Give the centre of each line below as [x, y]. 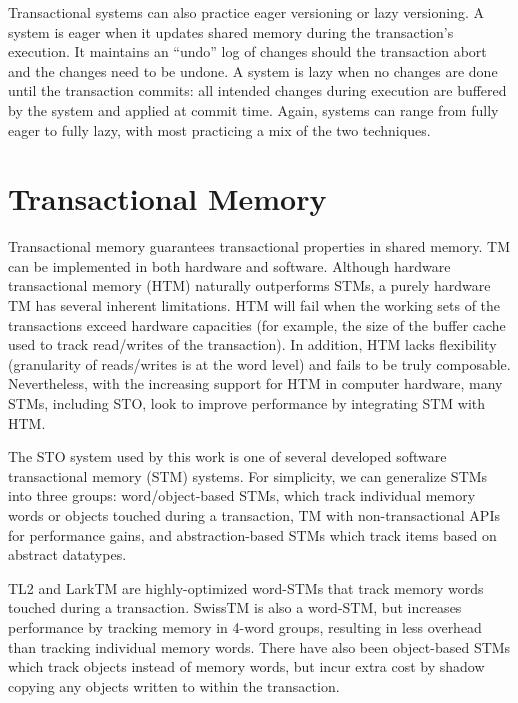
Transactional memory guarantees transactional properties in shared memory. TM [259, 246]
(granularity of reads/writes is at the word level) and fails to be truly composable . [259, 363]
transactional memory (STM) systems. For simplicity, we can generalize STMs [248, 475]
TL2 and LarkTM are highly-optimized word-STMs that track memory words [246, 587]
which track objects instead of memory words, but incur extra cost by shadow [246, 666]
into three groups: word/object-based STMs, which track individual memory [242, 495]
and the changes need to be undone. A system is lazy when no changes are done [253, 70]
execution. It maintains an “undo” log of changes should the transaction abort [247, 51]
